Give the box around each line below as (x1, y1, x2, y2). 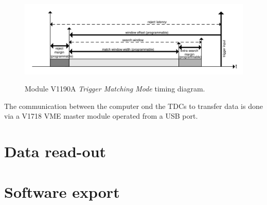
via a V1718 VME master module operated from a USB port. (4, 110, 198, 121)
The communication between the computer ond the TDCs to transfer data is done (4, 100, 263, 111)
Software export (4, 181, 120, 202)
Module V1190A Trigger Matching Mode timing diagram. (25, 83, 205, 94)
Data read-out (4, 141, 106, 162)
